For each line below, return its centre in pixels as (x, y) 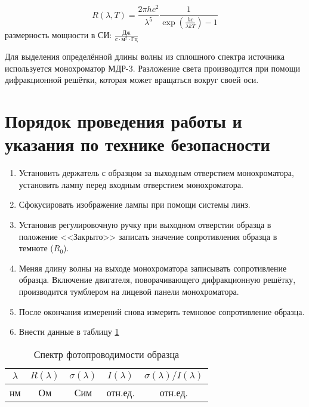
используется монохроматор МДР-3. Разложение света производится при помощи (152, 68)
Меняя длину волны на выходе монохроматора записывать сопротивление (153, 268)
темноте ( (36, 248)
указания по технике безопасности (137, 144)
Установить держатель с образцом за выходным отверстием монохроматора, (156, 173)
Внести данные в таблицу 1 (69, 332)
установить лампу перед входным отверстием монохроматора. (131, 184)
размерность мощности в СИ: (58, 34)
